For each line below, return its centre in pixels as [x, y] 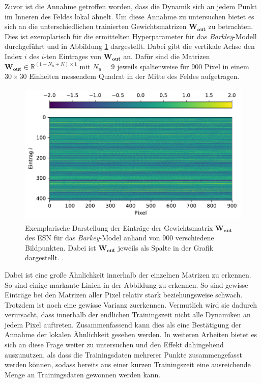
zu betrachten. [231, 26]
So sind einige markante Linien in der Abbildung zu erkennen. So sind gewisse [126, 284]
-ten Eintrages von [73, 56]
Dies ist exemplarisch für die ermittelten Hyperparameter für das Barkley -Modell [131, 36]
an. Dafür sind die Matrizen [167, 56]
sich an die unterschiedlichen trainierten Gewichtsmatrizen [96, 26]
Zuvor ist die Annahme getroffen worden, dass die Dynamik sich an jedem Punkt [131, 6]
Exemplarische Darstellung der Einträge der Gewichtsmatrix [119, 227]
